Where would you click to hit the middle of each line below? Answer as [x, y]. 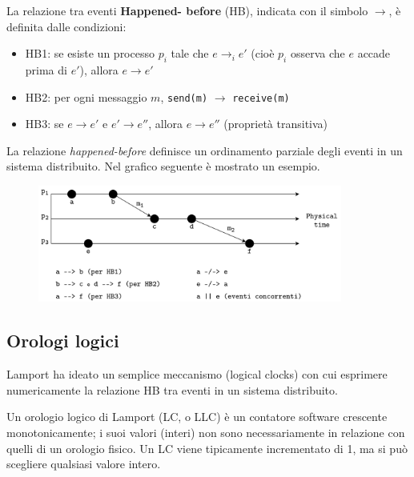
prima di [46, 69]
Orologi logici [63, 341]
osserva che [318, 53]
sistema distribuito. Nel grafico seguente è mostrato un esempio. [163, 166]
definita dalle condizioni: [66, 26]
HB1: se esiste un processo [90, 53]
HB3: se [44, 124]
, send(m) [184, 96]
